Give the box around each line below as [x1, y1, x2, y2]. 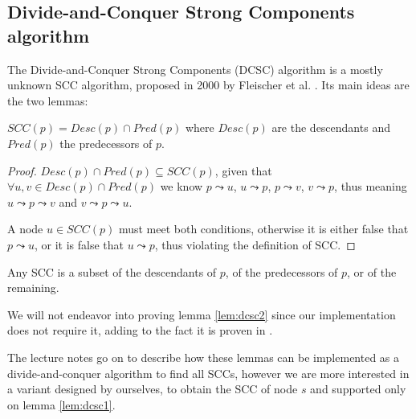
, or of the [347, 263, 397, 280]
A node [7, 220, 43, 237]
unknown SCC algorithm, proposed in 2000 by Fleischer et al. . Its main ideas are [7, 76, 410, 93]
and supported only [310, 380, 406, 397]
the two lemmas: [7, 92, 88, 109]
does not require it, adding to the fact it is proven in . [7, 322, 273, 339]
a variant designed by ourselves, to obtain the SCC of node [7, 380, 298, 397]
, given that [214, 162, 272, 179]
